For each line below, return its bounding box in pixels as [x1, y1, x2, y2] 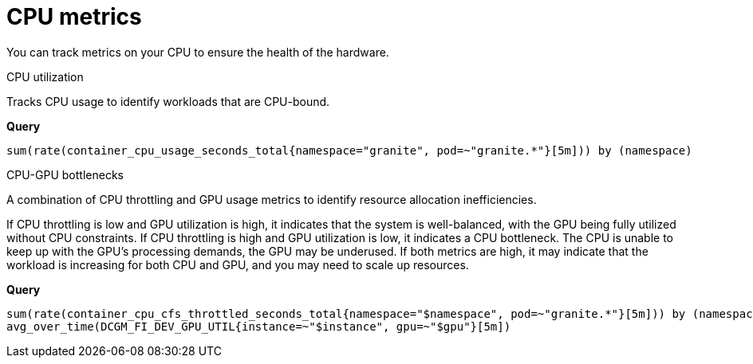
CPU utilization [6, 69, 84, 84]
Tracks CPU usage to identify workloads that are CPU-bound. [6, 94, 330, 108]
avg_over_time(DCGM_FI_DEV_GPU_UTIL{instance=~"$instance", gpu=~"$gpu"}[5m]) [6, 319, 511, 333]
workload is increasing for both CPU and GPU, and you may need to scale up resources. [6, 257, 469, 272]
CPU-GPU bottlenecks [6, 167, 124, 182]
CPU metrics [6, 3, 142, 30]
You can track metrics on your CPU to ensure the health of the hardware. [6, 45, 389, 59]
